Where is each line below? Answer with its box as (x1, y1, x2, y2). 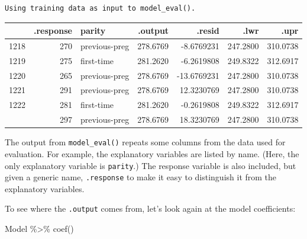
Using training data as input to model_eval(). (5, 4, 196, 12)
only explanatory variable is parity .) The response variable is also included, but (5, 159, 296, 171)
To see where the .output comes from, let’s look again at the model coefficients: (5, 202, 296, 215)
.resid (196, 24, 219, 37)
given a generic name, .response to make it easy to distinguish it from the (5, 171, 277, 183)
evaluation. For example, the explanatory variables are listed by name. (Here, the (5, 147, 299, 160)
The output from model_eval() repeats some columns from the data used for (5, 136, 286, 148)
